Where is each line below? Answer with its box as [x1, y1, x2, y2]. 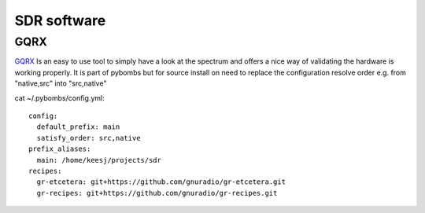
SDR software [14, 12, 106, 29]
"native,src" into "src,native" [14, 79, 107, 88]
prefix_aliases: [28, 145, 91, 153]
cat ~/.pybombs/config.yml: [14, 93, 105, 102]
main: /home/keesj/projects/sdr [36, 156, 161, 164]
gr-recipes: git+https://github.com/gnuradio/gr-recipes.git [36, 189, 278, 197]
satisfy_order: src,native [36, 134, 141, 142]
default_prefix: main [36, 123, 120, 131]
